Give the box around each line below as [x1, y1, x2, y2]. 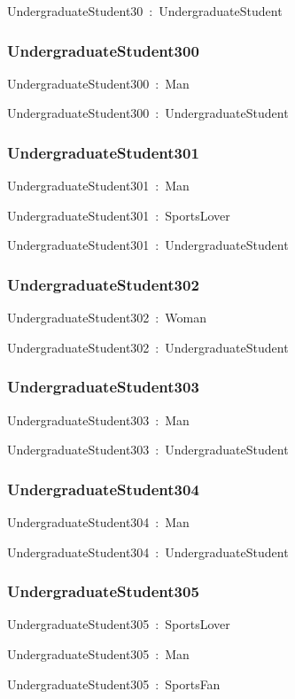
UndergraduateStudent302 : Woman [7, 308, 206, 327]
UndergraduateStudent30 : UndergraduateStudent [7, 2, 283, 19]
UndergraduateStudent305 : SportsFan [7, 674, 221, 693]
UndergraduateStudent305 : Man [7, 645, 190, 664]
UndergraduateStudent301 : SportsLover [7, 206, 230, 224]
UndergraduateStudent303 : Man [7, 410, 190, 429]
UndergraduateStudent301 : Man [7, 176, 190, 195]
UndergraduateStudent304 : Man [7, 513, 190, 532]
